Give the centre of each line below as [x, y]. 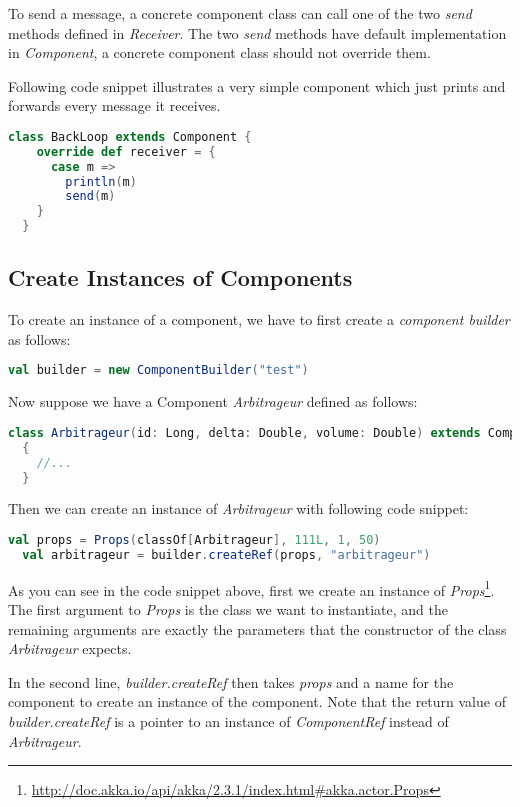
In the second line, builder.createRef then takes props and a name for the [231, 681]
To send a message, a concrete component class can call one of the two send [240, 13]
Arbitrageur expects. [70, 648]
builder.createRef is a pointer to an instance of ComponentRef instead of [228, 721]
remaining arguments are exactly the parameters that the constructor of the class [257, 628]
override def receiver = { [126, 151]
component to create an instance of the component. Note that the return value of [257, 701]
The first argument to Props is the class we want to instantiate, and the [228, 609]
